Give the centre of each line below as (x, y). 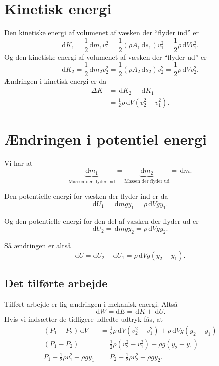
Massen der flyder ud (147, 181)
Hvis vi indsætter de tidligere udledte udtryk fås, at (83, 319)
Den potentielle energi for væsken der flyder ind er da (86, 196)
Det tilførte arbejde (56, 283)
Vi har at (18, 162)
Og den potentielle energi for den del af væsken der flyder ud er (101, 221)
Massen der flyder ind (92, 181)
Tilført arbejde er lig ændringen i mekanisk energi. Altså (91, 304)
